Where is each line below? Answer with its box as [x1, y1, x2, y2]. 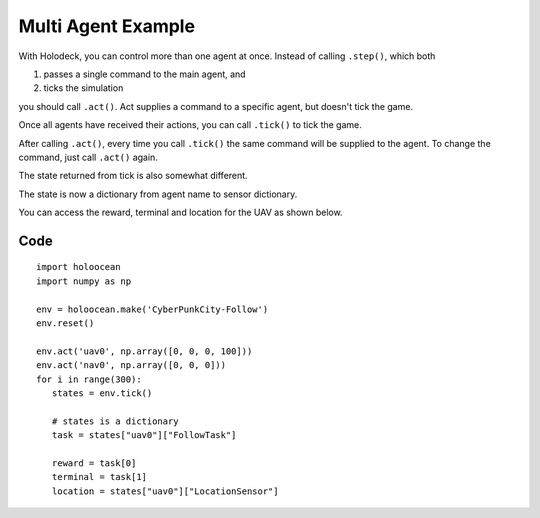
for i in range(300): [36, 373, 142, 385]
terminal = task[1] [51, 471, 148, 483]
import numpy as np [36, 275, 132, 287]
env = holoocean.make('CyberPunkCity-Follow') [36, 303, 269, 315]
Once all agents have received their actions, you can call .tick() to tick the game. [18, 119, 362, 131]
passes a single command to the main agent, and [43, 68, 246, 80]
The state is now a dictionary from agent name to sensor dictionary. [18, 188, 298, 200]
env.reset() [36, 318, 95, 329]
